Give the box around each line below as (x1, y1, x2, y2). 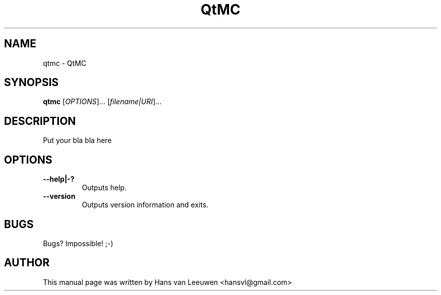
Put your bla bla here (43, 136, 112, 145)
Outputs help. (82, 183, 127, 192)
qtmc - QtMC (43, 58, 87, 67)
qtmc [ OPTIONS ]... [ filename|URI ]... (43, 97, 162, 106)
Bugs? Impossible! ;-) (43, 239, 113, 248)
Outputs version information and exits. (82, 200, 208, 209)
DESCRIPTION (4, 114, 76, 127)
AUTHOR (4, 256, 50, 269)
